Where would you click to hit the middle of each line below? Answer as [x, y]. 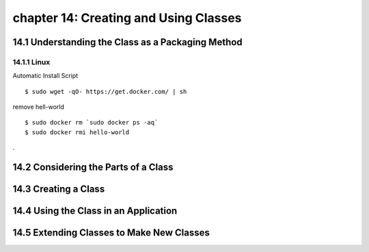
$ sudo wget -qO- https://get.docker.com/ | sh [106, 91]
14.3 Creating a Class [59, 189]
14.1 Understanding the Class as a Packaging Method [127, 42]
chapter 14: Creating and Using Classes [127, 18]
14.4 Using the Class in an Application [95, 211]
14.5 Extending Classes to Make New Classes [111, 233]
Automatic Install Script [45, 76]
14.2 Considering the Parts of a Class [93, 167]
